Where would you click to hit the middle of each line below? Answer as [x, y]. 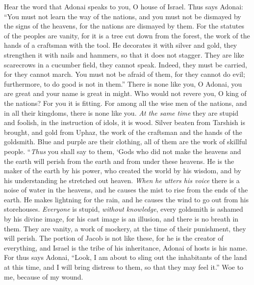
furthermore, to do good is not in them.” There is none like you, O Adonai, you [123, 83]
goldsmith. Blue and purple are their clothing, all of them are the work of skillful [126, 142]
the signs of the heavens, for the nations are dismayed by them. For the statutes [124, 26]
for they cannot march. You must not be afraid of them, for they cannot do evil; [125, 74]
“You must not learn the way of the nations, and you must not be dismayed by [123, 16]
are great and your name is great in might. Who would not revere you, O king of [125, 93]
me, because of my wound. [44, 276]
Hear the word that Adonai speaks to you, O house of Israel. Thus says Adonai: [124, 6]
